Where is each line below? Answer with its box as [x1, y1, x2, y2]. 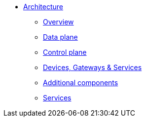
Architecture [23, 2, 64, 11]
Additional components [43, 78, 118, 87]
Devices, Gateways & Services [43, 63, 142, 72]
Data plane [43, 33, 78, 41]
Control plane [43, 48, 87, 56]
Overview [43, 18, 74, 26]
